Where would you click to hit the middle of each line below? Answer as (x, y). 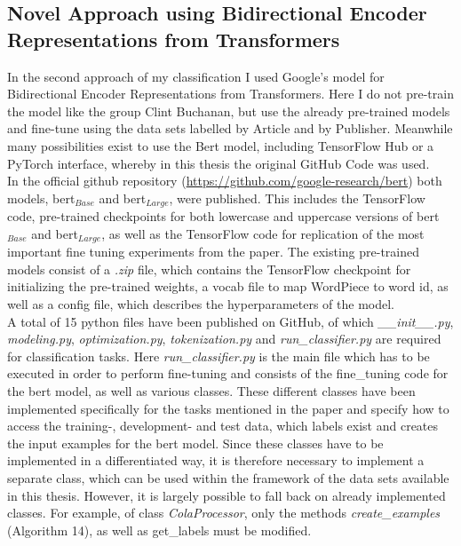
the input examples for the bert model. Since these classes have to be (195, 443)
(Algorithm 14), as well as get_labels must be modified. (159, 530)
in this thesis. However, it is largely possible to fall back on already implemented (227, 495)
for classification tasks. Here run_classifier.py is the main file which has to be (219, 356)
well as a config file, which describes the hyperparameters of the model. (201, 304)
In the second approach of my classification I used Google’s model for (196, 76)
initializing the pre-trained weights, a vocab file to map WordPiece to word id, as (228, 286)
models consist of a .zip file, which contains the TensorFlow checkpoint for (209, 269)
